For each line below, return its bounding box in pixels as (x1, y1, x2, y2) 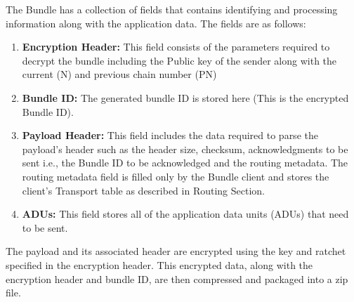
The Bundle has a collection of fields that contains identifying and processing (6, 2, 338, 16)
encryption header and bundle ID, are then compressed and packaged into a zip (6, 271, 348, 286)
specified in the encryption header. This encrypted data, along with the (6, 257, 313, 272)
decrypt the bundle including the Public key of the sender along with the (22, 53, 337, 67)
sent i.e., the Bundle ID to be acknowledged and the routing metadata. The (22, 155, 348, 170)
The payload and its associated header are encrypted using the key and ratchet (6, 244, 346, 258)
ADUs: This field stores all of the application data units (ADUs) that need (22, 206, 349, 221)
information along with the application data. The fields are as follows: (6, 15, 306, 30)
